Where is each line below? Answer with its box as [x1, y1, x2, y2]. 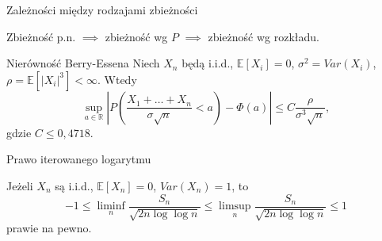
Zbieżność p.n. [6, 28, 76, 44]
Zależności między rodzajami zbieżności [6, 2, 198, 17]
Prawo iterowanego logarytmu [6, 151, 151, 167]
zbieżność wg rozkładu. [208, 28, 319, 44]
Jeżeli [6, 177, 33, 193]
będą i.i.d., [181, 55, 234, 71]
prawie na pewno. [6, 220, 92, 236]
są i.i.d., [55, 177, 94, 193]
